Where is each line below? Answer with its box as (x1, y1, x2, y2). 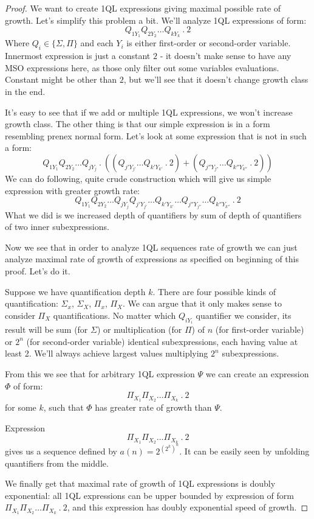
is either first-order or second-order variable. (126, 37, 291, 49)
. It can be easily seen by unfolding (179, 445, 310, 458)
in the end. (5, 85, 46, 97)
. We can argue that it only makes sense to (123, 297, 282, 310)
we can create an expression (205, 367, 309, 380)
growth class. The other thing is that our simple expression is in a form (5, 117, 270, 130)
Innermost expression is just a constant (5, 49, 151, 62)
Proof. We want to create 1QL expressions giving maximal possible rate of (5, 2, 281, 14)
